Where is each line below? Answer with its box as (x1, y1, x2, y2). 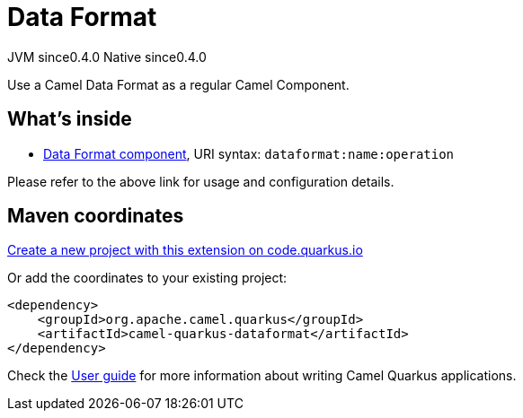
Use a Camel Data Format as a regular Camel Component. (7, 76, 350, 92)
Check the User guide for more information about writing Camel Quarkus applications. (7, 368, 517, 384)
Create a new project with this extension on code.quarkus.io (7, 242, 363, 258)
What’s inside (7, 108, 132, 131)
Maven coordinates (7, 205, 184, 228)
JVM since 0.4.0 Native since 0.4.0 (7, 48, 207, 65)
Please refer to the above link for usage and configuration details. (7, 173, 394, 189)
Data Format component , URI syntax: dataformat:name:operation (43, 145, 455, 161)
